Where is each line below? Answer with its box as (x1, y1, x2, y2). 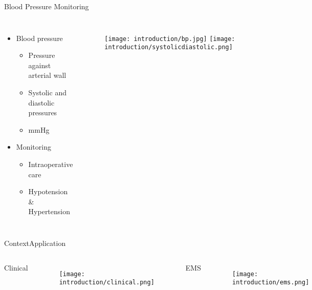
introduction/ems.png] (232, 279, 309, 286)
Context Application (4, 237, 66, 248)
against (28, 59, 51, 70)
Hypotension (28, 186, 68, 197)
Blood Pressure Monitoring (4, 1, 89, 11)
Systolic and (28, 87, 66, 97)
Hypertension (28, 206, 71, 217)
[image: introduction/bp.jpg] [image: (104, 35, 235, 43)
